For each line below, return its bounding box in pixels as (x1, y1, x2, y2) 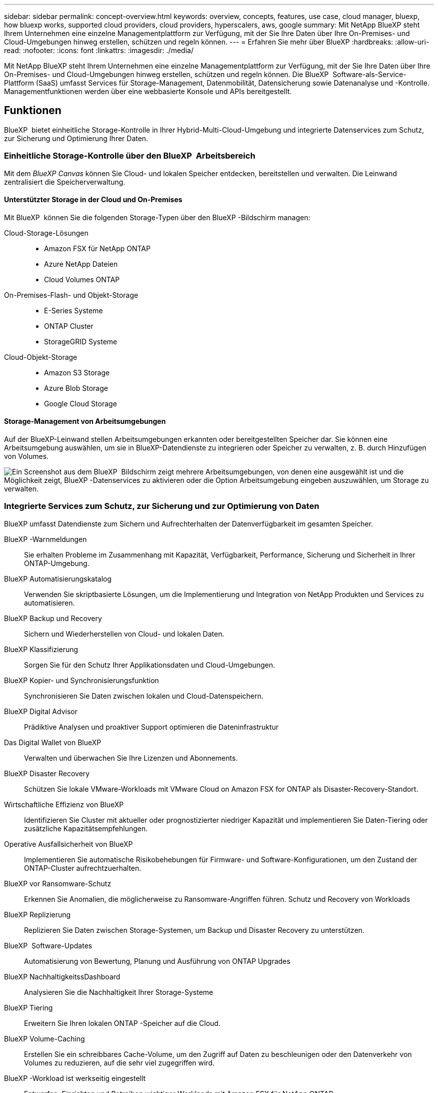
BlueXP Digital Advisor (4, 707, 77, 716)
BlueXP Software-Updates (4, 941, 92, 950)
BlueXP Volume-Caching (4, 1034, 85, 1043)
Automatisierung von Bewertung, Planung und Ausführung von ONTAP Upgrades (24, 956, 290, 965)
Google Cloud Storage (44, 399, 117, 408)
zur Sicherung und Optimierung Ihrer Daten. (4, 134, 148, 143)
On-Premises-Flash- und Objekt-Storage (4, 290, 138, 299)
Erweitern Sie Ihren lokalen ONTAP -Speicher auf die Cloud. (24, 1018, 220, 1027)
